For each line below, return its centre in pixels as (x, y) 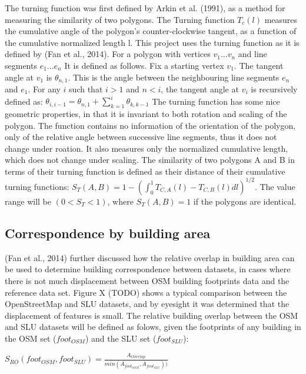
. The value (275, 186)
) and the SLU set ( (121, 338)
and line (252, 54)
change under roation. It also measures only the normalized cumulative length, (147, 148)
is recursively (274, 89)
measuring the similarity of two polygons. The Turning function (120, 19)
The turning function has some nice (216, 101)
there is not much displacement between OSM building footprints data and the (147, 280)
